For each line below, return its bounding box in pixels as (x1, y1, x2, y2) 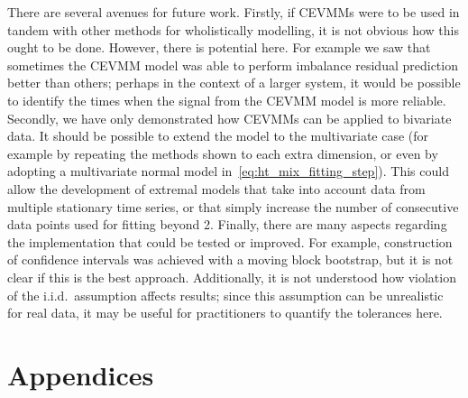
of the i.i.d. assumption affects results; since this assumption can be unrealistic (7, 285, 444, 304)
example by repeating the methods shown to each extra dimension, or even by (7, 143, 438, 162)
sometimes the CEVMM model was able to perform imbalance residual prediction (7, 55, 458, 74)
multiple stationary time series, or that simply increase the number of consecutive (7, 197, 459, 216)
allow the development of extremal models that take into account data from (7, 179, 426, 198)
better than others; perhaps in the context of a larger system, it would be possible (7, 73, 461, 92)
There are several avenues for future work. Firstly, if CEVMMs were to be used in (7, 3, 460, 21)
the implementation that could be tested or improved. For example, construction (7, 232, 453, 251)
